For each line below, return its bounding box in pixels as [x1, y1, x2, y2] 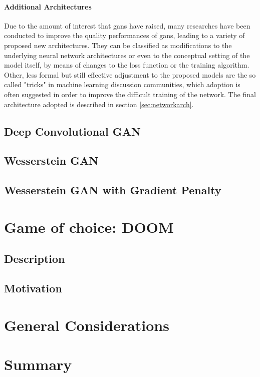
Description [4, 251, 65, 266]
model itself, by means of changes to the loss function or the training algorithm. [4, 60, 249, 70]
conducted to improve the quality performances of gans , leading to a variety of [4, 30, 245, 41]
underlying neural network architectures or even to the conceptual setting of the [4, 50, 250, 60]
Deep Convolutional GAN [4, 123, 141, 139]
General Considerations [4, 314, 169, 335]
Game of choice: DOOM [4, 216, 174, 237]
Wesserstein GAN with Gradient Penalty [4, 182, 221, 198]
